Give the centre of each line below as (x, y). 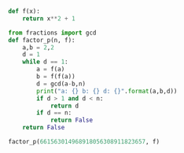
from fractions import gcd (52, 33)
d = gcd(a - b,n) (61, 84)
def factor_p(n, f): (42, 40)
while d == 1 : (45, 62)
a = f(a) (51, 69)
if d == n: (54, 113)
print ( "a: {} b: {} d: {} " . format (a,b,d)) (107, 91)
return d (64, 106)
